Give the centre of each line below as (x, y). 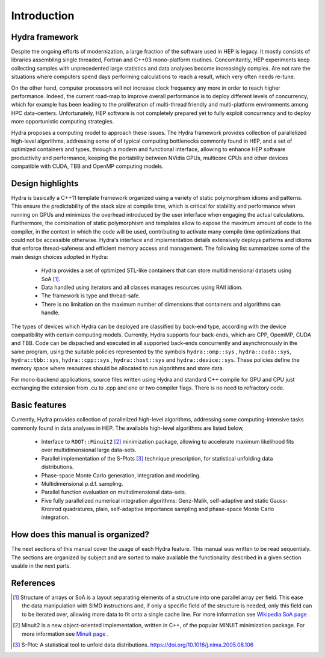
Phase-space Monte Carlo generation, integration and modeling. (121, 475)
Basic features (39, 405)
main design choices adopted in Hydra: (60, 256)
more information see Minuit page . (65, 634)
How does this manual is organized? (80, 535)
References (33, 583)
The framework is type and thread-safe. (91, 296)
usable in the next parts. (41, 566)
